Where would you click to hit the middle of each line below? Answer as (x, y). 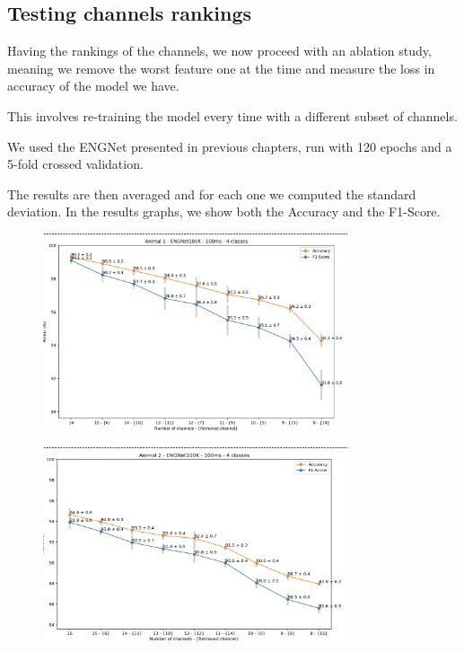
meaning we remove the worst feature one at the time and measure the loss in (221, 68)
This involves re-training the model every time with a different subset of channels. (232, 115)
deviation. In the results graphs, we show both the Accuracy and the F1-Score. (224, 211)
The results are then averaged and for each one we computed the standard (212, 194)
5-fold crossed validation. (75, 164)
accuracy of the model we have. (93, 86)
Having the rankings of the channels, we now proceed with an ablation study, (219, 51)
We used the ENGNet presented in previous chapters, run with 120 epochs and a (230, 146)
